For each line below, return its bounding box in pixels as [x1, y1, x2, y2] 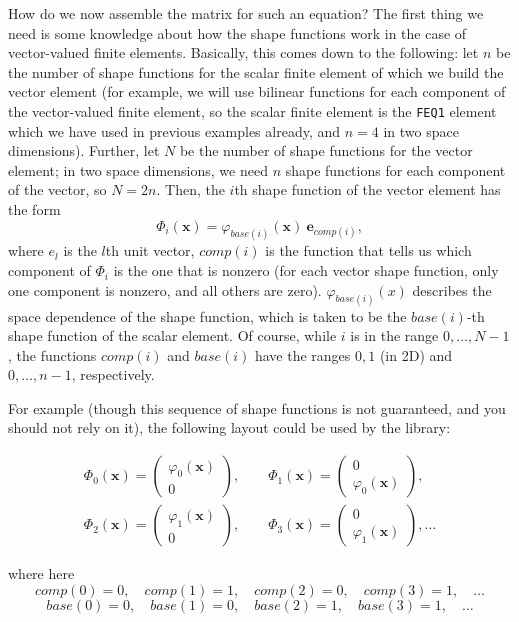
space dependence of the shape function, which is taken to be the [8, 305, 407, 326]
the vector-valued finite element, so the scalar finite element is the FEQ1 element [8, 100, 497, 121]
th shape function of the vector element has [234, 179, 501, 200]
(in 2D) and [379, 344, 453, 365]
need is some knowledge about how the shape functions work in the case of [8, 22, 467, 43]
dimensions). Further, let [8, 140, 160, 161]
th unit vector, [105, 240, 195, 261]
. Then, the [156, 179, 225, 200]
